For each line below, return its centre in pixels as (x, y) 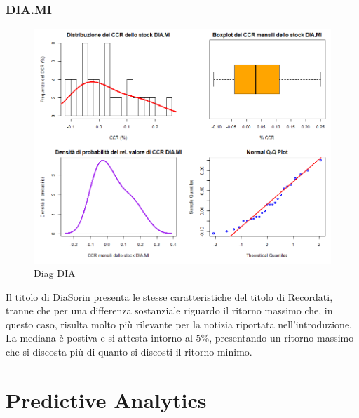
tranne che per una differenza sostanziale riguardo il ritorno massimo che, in (169, 310)
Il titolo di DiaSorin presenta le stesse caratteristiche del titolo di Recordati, (169, 296)
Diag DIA (55, 273)
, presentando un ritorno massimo (282, 338)
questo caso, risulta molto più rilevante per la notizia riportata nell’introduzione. (179, 324)
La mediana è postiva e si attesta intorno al (99, 338)
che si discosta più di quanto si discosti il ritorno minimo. (129, 352)
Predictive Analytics (106, 399)
